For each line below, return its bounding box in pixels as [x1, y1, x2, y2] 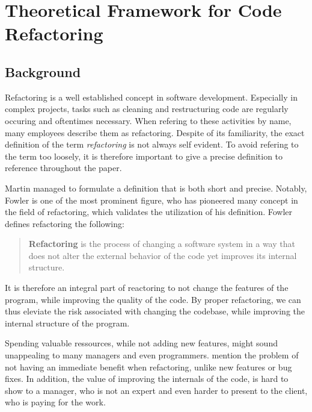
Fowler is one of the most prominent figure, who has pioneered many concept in [5, 193, 298, 206]
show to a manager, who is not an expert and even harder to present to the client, [5, 384, 308, 396]
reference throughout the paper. [5, 161, 122, 174]
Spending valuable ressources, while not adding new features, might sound [5, 337, 278, 349]
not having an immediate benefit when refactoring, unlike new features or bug [5, 360, 292, 373]
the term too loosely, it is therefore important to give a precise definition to [5, 149, 283, 162]
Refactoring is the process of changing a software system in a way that [28, 237, 295, 250]
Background [5, 62, 81, 81]
